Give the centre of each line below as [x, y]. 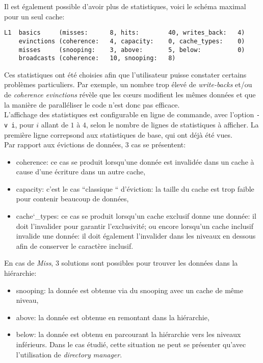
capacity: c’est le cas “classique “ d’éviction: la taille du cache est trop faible [135, 188]
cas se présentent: [159, 145]
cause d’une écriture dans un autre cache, [81, 172]
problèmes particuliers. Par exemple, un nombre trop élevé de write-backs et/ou [128, 84]
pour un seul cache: [34, 16]
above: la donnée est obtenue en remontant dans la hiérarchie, [113, 317]
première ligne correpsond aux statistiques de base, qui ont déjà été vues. [118, 134]
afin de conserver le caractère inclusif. [75, 245]
